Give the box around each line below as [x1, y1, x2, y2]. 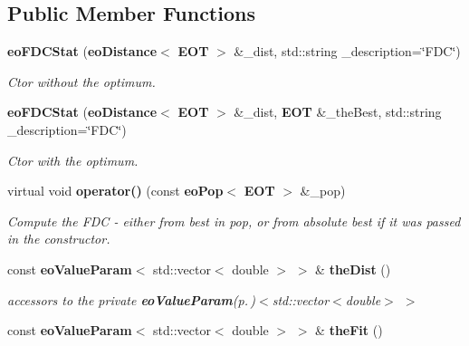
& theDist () [315, 259, 391, 278]
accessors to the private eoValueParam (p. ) [7, 290, 256, 309]
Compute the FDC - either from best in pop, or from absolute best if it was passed [7, 211, 461, 230]
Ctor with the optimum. [7, 150, 139, 169]
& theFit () [315, 321, 383, 340]
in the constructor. [7, 229, 110, 248]
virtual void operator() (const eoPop [7, 181, 224, 200]
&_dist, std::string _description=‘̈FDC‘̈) [234, 42, 461, 61]
